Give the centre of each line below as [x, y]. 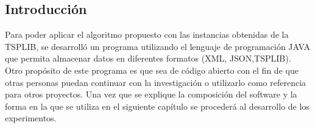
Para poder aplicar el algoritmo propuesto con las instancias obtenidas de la [147, 34]
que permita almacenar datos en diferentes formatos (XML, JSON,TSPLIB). [148, 58]
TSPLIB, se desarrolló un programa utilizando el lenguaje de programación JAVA [157, 46]
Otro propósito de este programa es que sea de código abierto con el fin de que [152, 70]
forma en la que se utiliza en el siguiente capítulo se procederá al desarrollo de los [157, 106]
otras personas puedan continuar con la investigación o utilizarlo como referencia [156, 82]
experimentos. [31, 118]
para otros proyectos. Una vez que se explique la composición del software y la [151, 94]
